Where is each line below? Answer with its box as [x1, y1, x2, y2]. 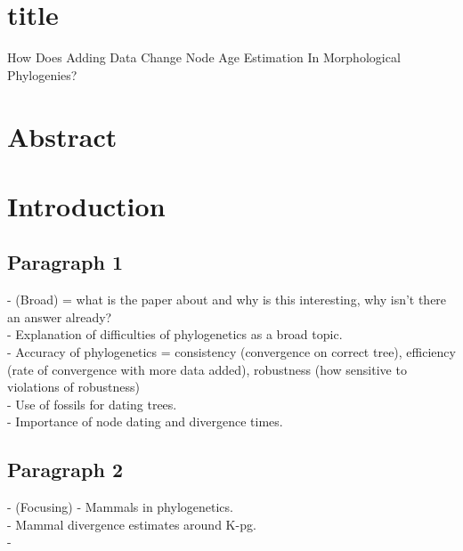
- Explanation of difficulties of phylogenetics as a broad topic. [7, 325, 343, 344]
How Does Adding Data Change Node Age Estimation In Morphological [7, 48, 401, 67]
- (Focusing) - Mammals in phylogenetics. [7, 498, 233, 516]
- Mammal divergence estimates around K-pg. [7, 515, 256, 533]
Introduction [7, 187, 166, 223]
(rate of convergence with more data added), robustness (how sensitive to [7, 360, 407, 378]
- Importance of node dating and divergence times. [7, 412, 283, 431]
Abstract [7, 117, 118, 154]
